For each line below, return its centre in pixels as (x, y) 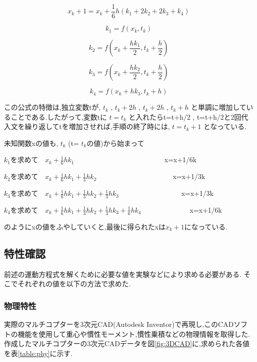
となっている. (225, 126)
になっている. (206, 226)
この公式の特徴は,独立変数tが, (52, 107)
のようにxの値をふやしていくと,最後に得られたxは (85, 226)
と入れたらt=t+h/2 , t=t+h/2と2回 (185, 116)
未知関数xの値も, (31, 143)
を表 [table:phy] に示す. (38, 353)
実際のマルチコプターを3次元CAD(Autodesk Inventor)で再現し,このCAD (119, 324)
